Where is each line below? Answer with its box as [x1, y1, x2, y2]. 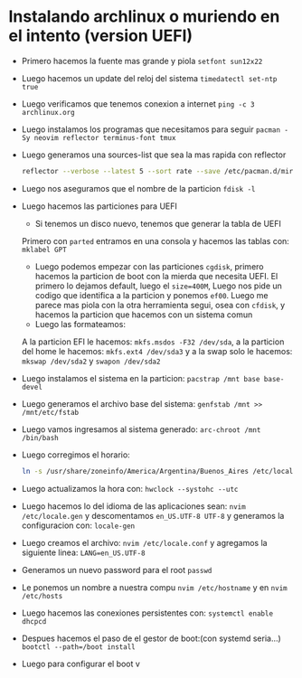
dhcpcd [21, 617, 47, 626]
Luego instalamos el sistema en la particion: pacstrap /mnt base [21, 372, 260, 383]
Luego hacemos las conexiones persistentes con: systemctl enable [21, 607, 273, 618]
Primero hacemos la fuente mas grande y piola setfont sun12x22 [21, 55, 263, 66]
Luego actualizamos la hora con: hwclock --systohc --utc [21, 483, 239, 494]
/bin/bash [21, 433, 60, 442]
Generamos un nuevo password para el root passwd [21, 564, 212, 575]
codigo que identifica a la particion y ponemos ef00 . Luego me [34, 289, 269, 300]
